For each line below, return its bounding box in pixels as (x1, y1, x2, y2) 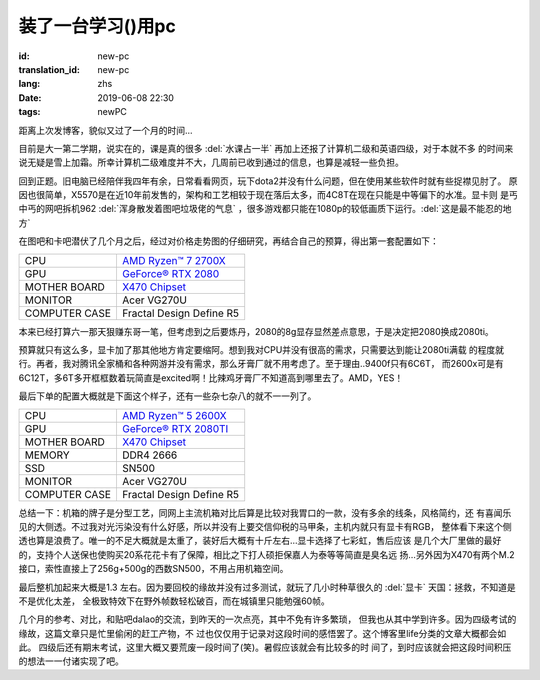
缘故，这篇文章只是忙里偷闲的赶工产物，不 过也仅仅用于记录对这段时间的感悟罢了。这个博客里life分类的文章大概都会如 (18, 627, 507, 639)
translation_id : (18, 63, 80, 75)
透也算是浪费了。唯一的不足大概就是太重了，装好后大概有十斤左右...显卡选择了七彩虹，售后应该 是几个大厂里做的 (18, 535, 485, 547)
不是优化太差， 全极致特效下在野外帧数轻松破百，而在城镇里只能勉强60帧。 (18, 595, 330, 607)
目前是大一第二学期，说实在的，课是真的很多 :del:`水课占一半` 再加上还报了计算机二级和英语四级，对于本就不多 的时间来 (18, 142, 514, 154)
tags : (18, 106, 41, 118)
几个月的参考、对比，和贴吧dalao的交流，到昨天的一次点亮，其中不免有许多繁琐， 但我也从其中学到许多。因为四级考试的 (18, 613, 517, 625)
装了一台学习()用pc (18, 15, 177, 37)
